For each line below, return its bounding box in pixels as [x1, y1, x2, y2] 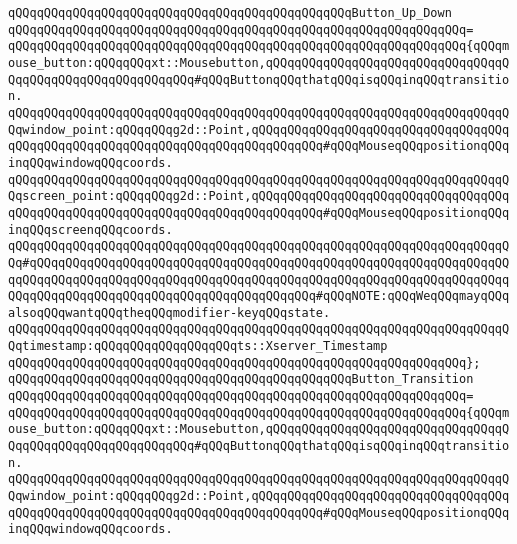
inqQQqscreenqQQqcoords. [8, 222, 173, 237]
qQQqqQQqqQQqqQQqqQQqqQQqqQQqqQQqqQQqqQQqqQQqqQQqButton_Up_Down [8, 6, 452, 20]
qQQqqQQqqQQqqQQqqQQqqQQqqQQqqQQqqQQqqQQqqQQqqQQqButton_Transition [8, 372, 474, 387]
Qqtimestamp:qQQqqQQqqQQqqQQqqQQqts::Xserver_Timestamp [8, 339, 388, 354]
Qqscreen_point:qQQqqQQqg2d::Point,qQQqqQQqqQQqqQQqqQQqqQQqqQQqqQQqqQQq [8, 189, 510, 204]
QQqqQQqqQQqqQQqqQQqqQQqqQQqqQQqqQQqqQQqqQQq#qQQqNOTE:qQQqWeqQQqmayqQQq [8, 289, 510, 304]
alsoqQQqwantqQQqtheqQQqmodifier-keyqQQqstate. [8, 305, 331, 320]
